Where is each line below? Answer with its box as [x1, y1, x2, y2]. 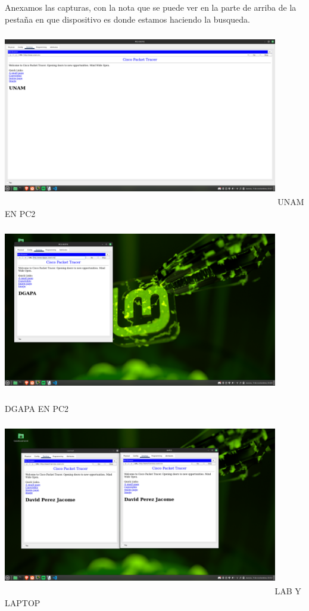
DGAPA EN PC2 [5, 402, 69, 414]
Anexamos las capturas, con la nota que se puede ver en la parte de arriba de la [5, 1, 296, 13]
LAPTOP [5, 597, 40, 609]
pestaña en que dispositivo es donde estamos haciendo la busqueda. [5, 13, 250, 25]
